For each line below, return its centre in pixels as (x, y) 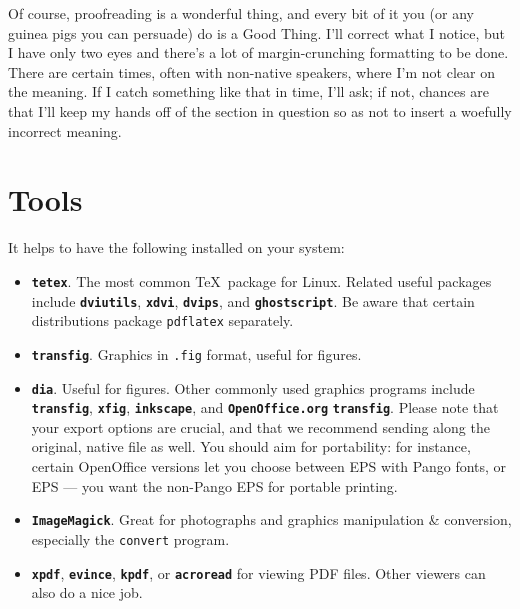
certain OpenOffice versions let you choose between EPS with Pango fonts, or (269, 466)
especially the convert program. (130, 538)
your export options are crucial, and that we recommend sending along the (260, 426)
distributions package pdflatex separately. (162, 320)
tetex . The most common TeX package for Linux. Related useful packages (261, 280)
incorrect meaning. (65, 130)
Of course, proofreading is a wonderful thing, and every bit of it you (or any (241, 13)
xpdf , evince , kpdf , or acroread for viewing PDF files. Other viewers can (258, 572)
